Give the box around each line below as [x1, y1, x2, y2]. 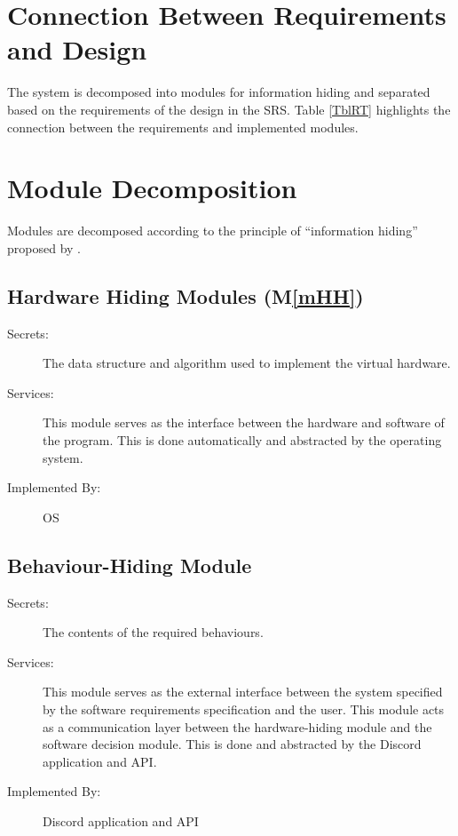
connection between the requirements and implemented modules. [7, 117, 359, 136]
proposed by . [7, 238, 81, 257]
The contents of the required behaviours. [43, 623, 264, 641]
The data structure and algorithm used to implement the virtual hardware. [43, 354, 451, 372]
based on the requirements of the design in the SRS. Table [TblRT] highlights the [7, 100, 451, 118]
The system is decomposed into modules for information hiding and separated [7, 83, 430, 101]
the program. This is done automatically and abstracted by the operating [43, 430, 442, 449]
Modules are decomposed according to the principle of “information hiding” [7, 221, 418, 240]
